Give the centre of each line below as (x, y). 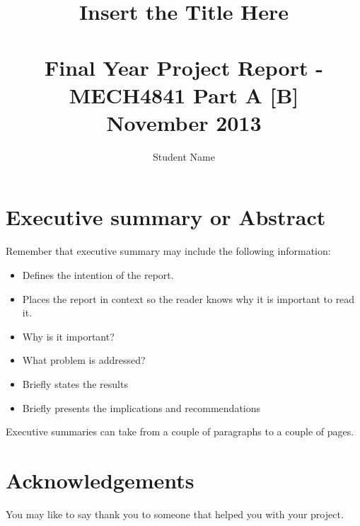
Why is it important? (68, 336)
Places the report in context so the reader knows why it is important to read (188, 298)
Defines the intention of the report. (98, 275)
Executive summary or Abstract (166, 217)
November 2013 (184, 122)
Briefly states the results (75, 383)
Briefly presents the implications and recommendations (141, 407)
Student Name (184, 156)
